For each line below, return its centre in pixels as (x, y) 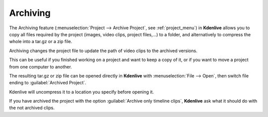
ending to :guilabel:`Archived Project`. (48, 83)
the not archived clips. (32, 108)
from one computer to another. (40, 66)
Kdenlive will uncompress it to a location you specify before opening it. (81, 92)
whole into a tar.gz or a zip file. (41, 42)
